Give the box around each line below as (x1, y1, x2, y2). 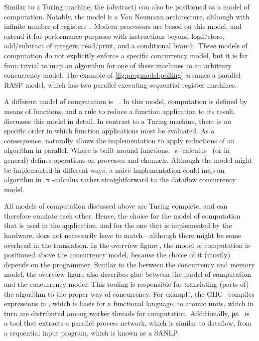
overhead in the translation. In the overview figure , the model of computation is (4, 239, 250, 250)
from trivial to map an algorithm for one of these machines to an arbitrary (4, 60, 232, 70)
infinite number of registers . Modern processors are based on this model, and (4, 21, 242, 31)
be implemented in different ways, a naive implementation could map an (4, 164, 225, 175)
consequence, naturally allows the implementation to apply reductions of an (4, 135, 235, 145)
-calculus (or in (180, 145, 230, 155)
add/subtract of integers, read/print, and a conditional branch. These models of (4, 40, 248, 51)
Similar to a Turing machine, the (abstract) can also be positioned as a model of (4, 1, 250, 11)
